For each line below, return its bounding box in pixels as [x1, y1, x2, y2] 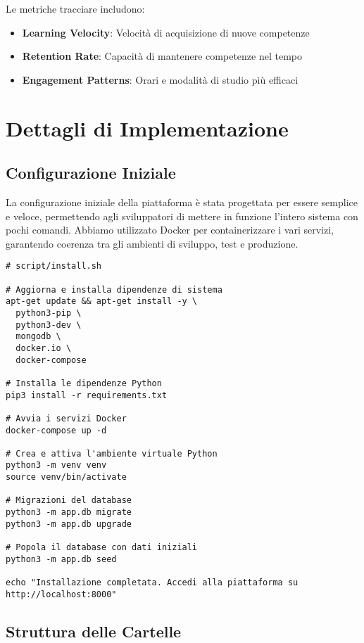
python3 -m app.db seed [6, 554, 117, 564]
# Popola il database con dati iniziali [6, 542, 198, 553]
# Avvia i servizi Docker [6, 413, 127, 424]
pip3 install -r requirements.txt [6, 390, 168, 400]
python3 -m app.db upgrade [6, 518, 132, 529]
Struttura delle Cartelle [6, 620, 182, 642]
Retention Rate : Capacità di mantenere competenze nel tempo [22, 49, 302, 63]
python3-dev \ [15, 319, 82, 330]
